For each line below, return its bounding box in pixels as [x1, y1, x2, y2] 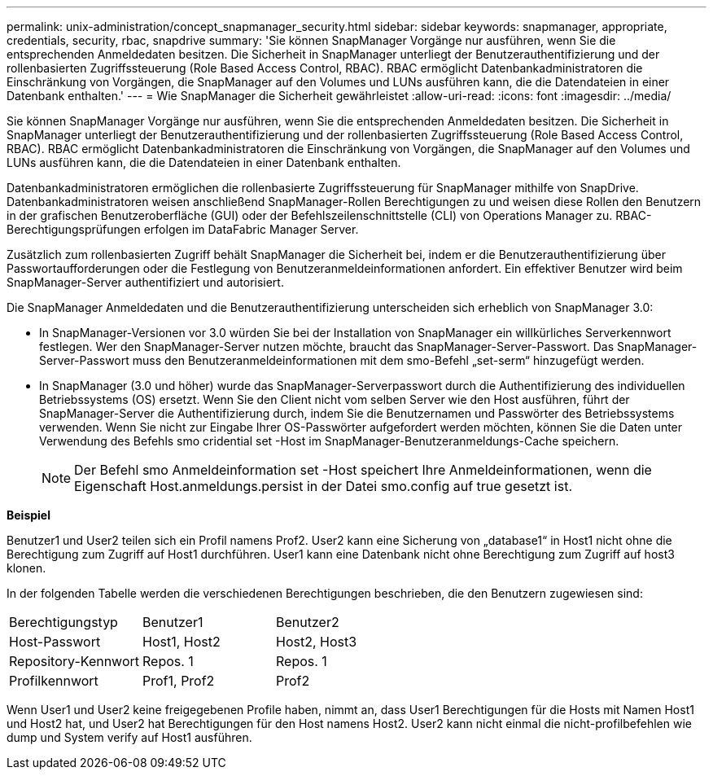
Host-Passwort [9, 634, 101, 650]
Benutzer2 [276, 614, 339, 630]
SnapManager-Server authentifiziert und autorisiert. [7, 275, 284, 289]
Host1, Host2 [142, 634, 221, 650]
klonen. [7, 561, 46, 575]
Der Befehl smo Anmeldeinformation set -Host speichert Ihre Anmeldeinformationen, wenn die [74, 462, 652, 478]
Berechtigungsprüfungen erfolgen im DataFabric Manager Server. [7, 222, 359, 236]
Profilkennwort [9, 673, 98, 689]
